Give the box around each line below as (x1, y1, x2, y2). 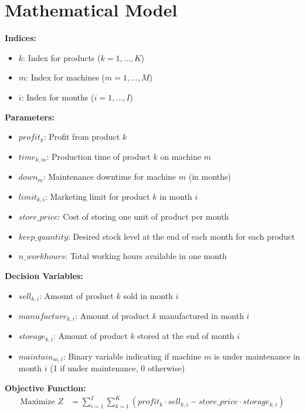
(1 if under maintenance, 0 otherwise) (50, 362, 185, 374)
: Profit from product (43, 130, 120, 143)
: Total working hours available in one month (65, 250, 227, 262)
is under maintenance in (213, 350, 300, 362)
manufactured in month (159, 310, 244, 322)
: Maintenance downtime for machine (43, 170, 177, 183)
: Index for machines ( (26, 71, 105, 83)
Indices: (5, 32, 36, 44)
